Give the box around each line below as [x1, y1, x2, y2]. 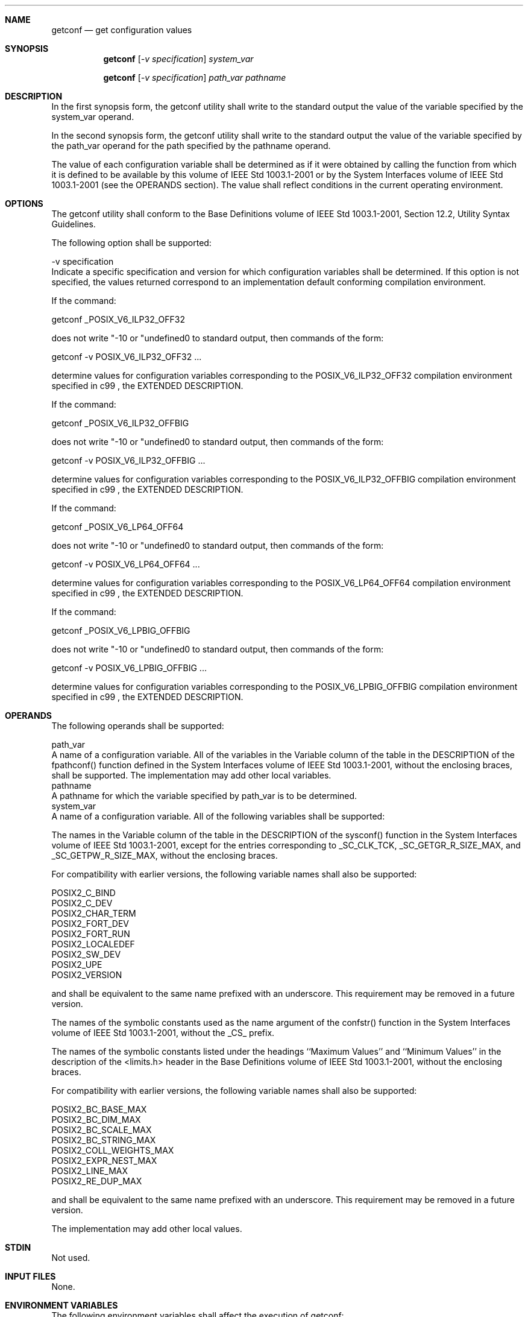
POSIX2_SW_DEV [51, 949, 121, 959]
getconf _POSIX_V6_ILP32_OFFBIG [51, 418, 189, 428]
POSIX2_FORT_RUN [51, 929, 130, 939]
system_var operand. [51, 112, 134, 122]
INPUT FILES [5, 1271, 56, 1281]
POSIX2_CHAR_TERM [51, 908, 136, 918]
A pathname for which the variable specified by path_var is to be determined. [51, 791, 357, 801]
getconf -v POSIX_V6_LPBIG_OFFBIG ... [51, 663, 207, 673]
